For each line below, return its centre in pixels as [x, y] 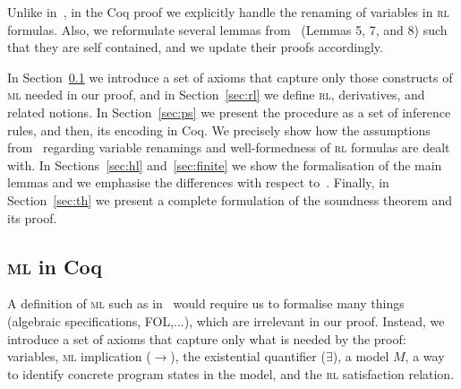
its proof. [32, 217]
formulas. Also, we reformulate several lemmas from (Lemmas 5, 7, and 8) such [227, 29]
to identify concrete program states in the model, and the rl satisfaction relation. [231, 373]
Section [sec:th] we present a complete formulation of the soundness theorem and [230, 199]
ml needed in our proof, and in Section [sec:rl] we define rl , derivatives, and [216, 95]
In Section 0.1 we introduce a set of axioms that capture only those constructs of [230, 77]
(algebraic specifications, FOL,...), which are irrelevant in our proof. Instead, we [226, 320]
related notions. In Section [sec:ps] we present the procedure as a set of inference [229, 112]
